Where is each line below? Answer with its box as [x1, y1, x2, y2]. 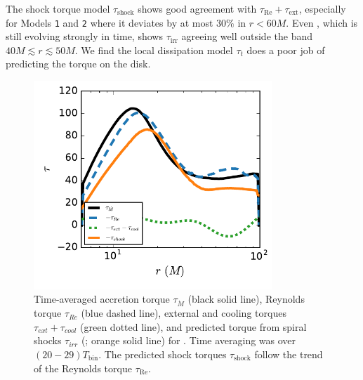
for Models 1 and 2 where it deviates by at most [6, 15, 213, 30]
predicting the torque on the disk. [6, 56, 151, 71]
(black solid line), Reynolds [187, 291, 305, 306]
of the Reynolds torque [34, 360, 132, 375]
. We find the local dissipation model [74, 42, 233, 57]
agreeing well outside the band [181, 29, 312, 44]
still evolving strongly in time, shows [6, 29, 163, 44]
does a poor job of [246, 42, 325, 57]
